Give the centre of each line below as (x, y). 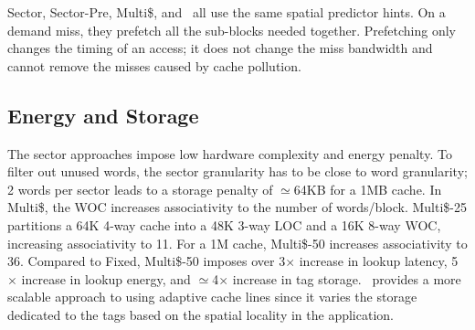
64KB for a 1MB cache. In (368, 189)
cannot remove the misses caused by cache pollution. (154, 65)
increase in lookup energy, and (106, 278)
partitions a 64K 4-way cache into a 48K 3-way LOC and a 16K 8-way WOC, (224, 224)
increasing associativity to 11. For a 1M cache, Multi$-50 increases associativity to (237, 243)
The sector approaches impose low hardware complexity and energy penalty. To (230, 153)
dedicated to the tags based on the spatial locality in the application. (201, 314)
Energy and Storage (103, 115)
